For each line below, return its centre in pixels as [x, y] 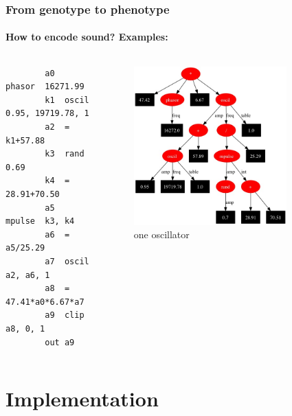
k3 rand [65, 154]
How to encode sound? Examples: [87, 37]
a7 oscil [67, 261]
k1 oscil [67, 100]
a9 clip [65, 315]
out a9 [60, 342]
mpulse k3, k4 [40, 221]
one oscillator [161, 234]
